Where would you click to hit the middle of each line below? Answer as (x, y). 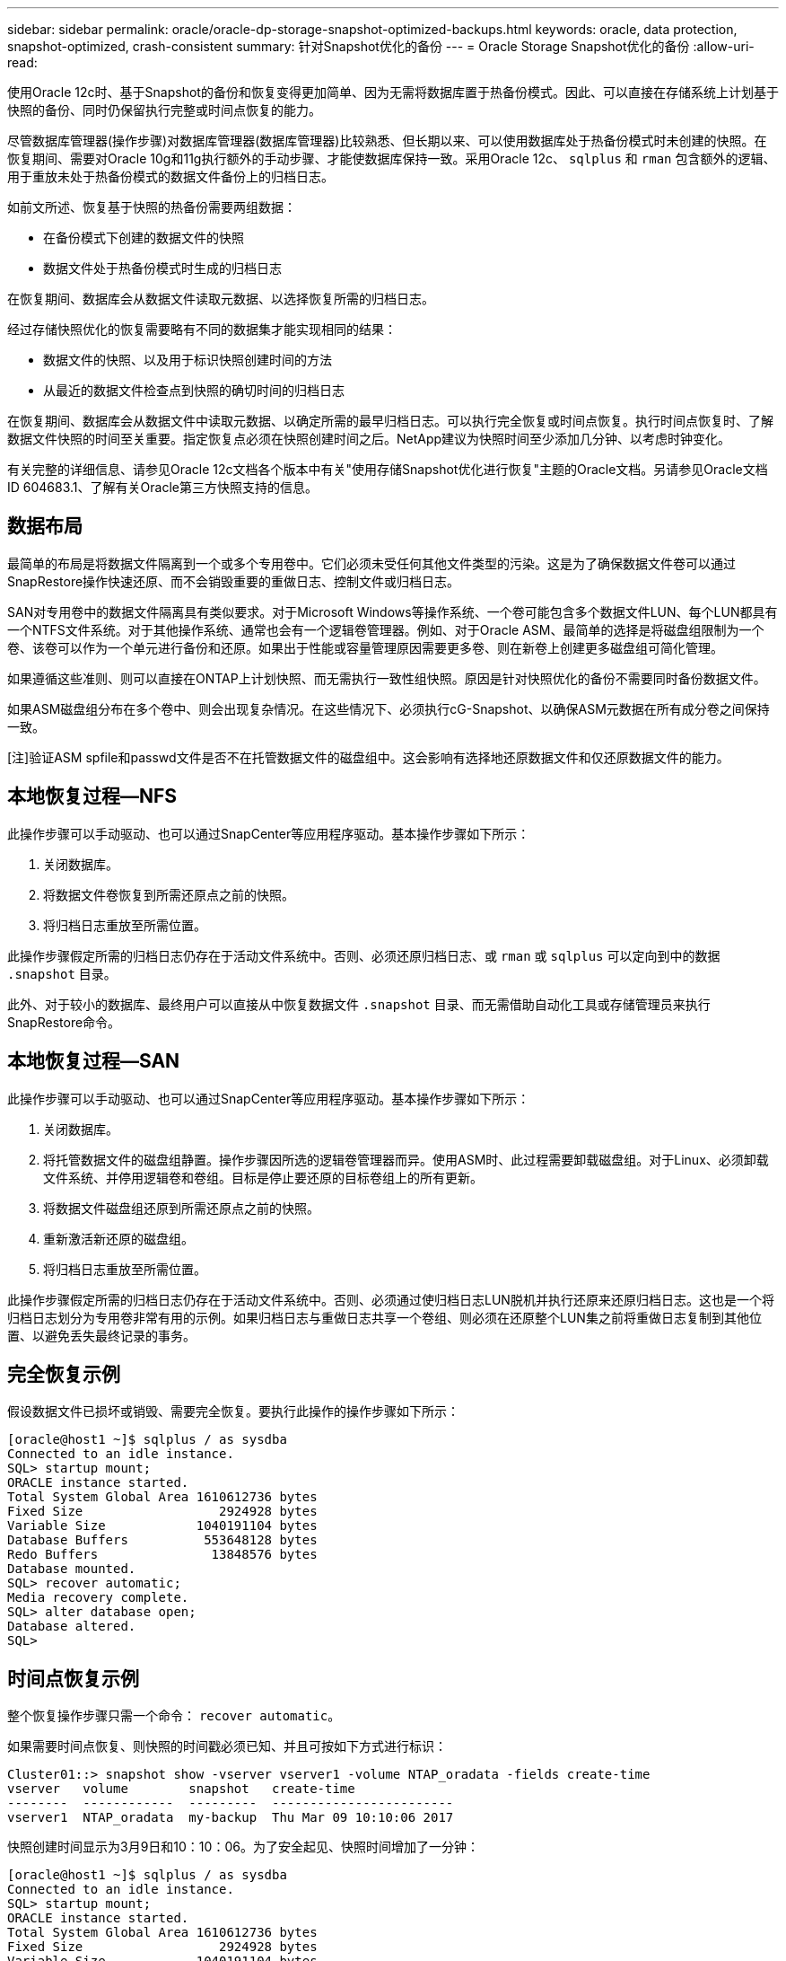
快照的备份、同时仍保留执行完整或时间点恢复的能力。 (164, 110)
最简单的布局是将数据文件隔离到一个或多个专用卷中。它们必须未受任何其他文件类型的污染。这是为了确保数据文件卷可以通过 (371, 563)
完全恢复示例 (64, 1374)
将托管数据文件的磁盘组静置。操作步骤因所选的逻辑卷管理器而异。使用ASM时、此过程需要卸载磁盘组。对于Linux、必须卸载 (406, 1159)
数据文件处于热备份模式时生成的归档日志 (162, 268)
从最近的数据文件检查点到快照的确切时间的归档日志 (194, 390)
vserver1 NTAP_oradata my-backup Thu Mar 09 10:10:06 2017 (231, 1818)
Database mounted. (72, 1569)
